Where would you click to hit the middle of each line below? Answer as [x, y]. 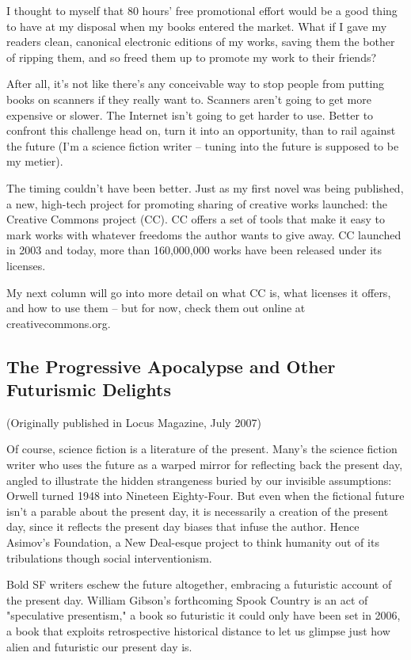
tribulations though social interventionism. [109, 557]
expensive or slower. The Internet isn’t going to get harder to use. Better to [190, 114]
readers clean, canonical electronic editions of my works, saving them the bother [201, 42]
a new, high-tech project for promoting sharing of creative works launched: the [197, 203]
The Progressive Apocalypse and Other [171, 366]
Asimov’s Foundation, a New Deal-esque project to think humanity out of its [193, 542]
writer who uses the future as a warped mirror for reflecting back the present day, [205, 465]
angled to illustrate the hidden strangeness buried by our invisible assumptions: [199, 480]
